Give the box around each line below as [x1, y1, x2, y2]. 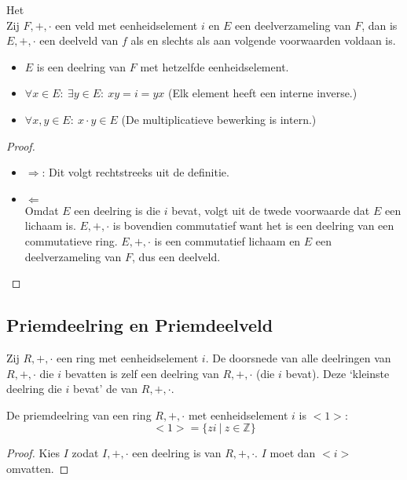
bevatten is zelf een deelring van [64, 365, 219, 381]
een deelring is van [132, 445, 222, 461]
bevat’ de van [73, 380, 138, 397]
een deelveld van [39, 32, 119, 49]
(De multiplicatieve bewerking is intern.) [121, 111, 317, 127]
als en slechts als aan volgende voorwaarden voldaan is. [130, 32, 396, 49]
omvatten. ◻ [6, 460, 69, 476]
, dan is [361, 16, 398, 33]
